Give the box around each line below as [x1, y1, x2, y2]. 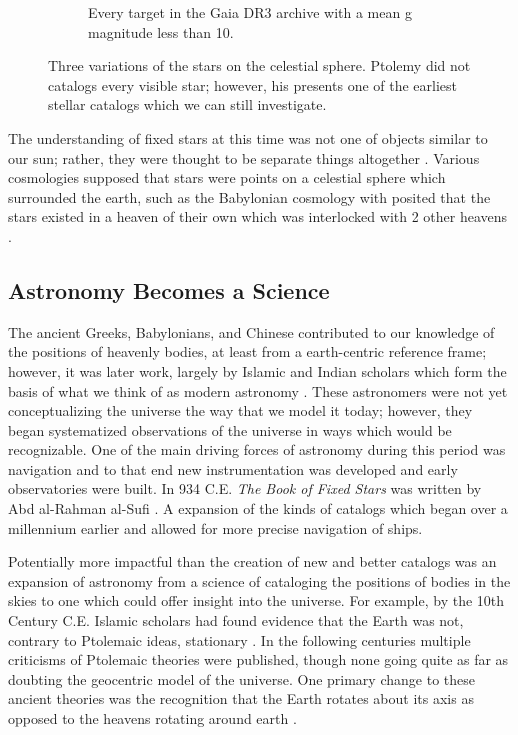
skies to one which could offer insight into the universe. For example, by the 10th [8, 590, 505, 611]
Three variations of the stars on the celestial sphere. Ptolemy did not [48, 55, 471, 76]
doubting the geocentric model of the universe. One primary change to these [8, 668, 475, 689]
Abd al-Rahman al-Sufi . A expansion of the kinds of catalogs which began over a [8, 498, 508, 519]
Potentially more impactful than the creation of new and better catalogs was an [8, 551, 497, 572]
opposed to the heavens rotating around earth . [8, 708, 297, 729]
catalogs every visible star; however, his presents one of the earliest [48, 74, 458, 95]
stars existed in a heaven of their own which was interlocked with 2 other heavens [8, 206, 508, 227]
